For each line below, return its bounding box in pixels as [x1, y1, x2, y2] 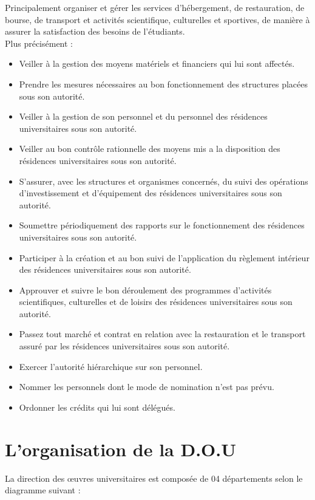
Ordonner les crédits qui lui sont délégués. [19, 400, 175, 413]
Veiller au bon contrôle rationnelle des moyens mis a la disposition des [19, 142, 280, 155]
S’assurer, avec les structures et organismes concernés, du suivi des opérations [19, 174, 308, 187]
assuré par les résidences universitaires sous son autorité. [19, 340, 230, 352]
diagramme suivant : [5, 484, 81, 496]
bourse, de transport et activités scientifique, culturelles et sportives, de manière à [5, 13, 310, 26]
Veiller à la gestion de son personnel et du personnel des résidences [19, 110, 268, 123]
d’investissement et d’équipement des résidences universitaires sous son [19, 187, 282, 199]
